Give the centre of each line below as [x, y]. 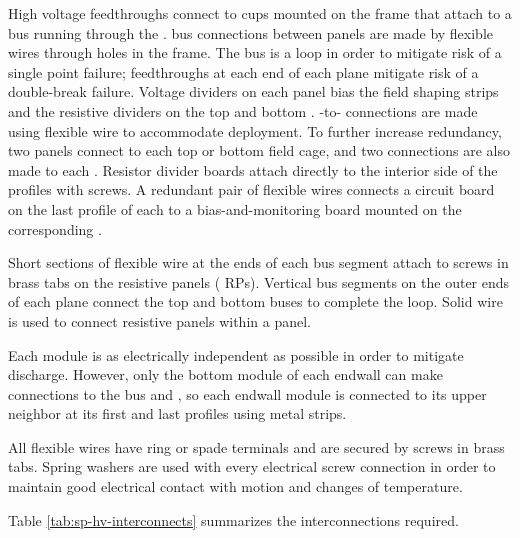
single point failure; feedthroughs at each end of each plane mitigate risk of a [243, 71]
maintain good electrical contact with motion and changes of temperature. [235, 486]
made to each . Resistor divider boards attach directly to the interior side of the [253, 169]
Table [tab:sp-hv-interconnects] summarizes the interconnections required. [233, 519]
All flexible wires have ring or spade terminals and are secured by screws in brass [256, 446]
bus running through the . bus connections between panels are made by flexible [250, 32]
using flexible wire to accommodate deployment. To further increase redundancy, [255, 130]
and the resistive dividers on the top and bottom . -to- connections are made [243, 110]
